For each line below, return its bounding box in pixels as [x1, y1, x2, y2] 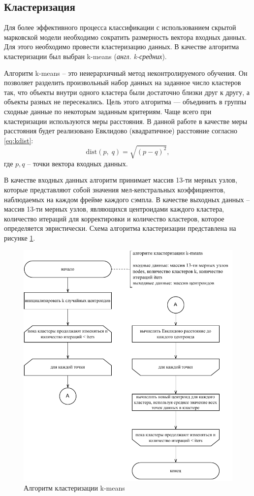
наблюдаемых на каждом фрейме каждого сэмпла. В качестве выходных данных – [4, 194, 250, 204]
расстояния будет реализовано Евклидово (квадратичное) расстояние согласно [4, 125, 238, 136]
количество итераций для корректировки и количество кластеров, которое [4, 213, 224, 223]
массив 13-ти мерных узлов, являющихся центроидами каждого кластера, [4, 204, 224, 214]
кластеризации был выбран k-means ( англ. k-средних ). [4, 51, 167, 61]
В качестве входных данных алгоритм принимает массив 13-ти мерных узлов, [4, 175, 237, 185]
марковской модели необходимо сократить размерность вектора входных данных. [4, 31, 247, 42]
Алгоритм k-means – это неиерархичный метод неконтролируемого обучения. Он [4, 67, 248, 78]
